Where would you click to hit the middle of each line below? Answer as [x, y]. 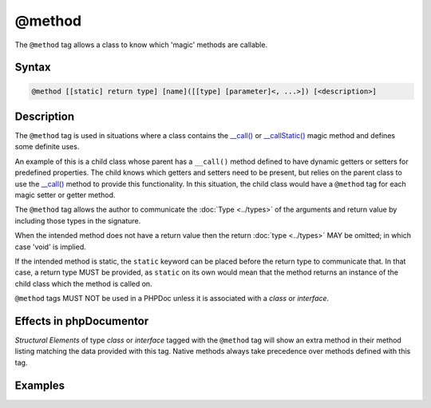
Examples [40, 385]
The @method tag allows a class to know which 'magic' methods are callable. [141, 45]
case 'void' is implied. [51, 247]
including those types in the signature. [78, 220]
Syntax [33, 67]
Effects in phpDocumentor [82, 321]
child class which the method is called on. [83, 283]
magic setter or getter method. [65, 195]
